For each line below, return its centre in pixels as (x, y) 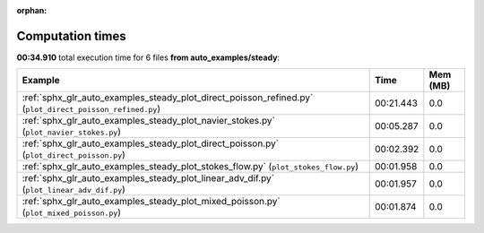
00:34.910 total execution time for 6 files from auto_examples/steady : (148, 57)
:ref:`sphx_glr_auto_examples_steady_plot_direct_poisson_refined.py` (168, 98)
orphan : (32, 10)
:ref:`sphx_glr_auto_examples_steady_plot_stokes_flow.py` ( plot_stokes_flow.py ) (190, 167)
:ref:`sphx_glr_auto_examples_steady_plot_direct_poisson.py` (151, 143)
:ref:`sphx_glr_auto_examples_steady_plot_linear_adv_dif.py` (148, 178)
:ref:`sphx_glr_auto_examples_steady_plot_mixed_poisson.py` (151, 202)
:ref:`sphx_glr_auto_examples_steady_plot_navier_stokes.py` (148, 121)
